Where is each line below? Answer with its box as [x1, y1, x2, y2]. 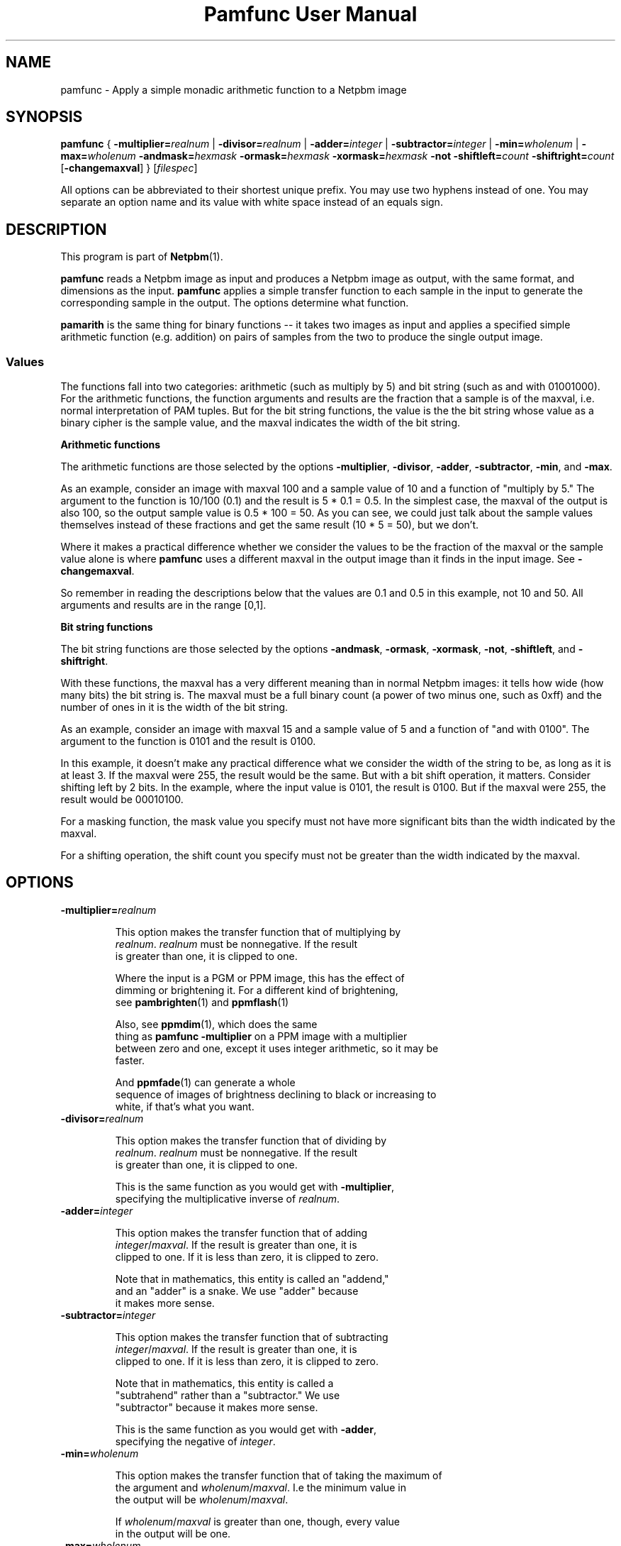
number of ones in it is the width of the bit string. [60, 701, 289, 714]
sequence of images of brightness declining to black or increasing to [115, 1088, 437, 1100]
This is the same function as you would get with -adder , [115, 1423, 376, 1435]
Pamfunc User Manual [203, 2, 418, 26]
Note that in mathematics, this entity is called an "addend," [115, 1272, 389, 1285]
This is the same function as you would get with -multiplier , [115, 1180, 394, 1193]
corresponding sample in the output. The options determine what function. [60, 297, 409, 309]
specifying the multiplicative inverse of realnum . [115, 1192, 340, 1205]
